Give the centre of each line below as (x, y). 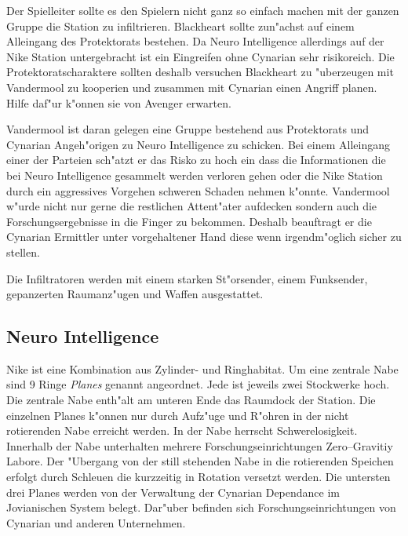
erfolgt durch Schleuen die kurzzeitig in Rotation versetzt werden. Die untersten (199, 477)
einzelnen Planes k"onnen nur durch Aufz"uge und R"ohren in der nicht (178, 415)
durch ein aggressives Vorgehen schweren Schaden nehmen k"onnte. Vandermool (198, 190)
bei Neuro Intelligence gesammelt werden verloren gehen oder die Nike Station (195, 175)
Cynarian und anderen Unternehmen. (96, 522)
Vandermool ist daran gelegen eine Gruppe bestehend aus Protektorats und (188, 129)
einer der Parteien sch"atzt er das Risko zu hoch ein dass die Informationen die (196, 160)
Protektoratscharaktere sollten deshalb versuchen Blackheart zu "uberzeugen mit (200, 72)
